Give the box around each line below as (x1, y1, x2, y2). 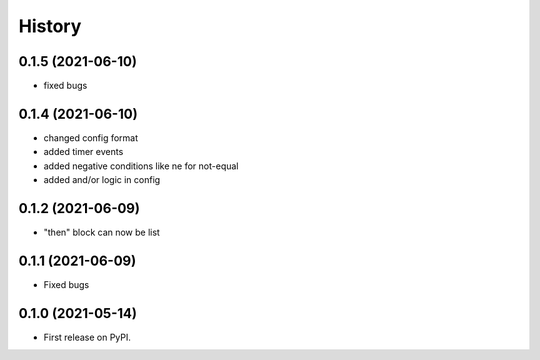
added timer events (43, 146, 124, 158)
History (18, 15, 82, 37)
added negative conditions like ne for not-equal (43, 160, 239, 172)
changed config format (43, 131, 139, 144)
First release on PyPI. (43, 331, 132, 343)
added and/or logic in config (43, 174, 161, 186)
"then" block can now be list (43, 226, 160, 239)
